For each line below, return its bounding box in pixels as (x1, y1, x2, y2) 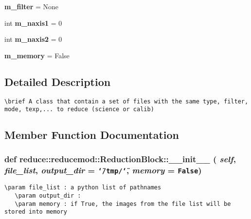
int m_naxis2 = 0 (4, 34, 62, 44)
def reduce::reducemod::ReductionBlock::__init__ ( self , (4, 152, 236, 165)
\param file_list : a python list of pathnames (4, 184, 161, 191)
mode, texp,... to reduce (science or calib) (4, 106, 154, 113)
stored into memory (4, 208, 67, 216)
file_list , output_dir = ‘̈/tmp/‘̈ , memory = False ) (4, 164, 202, 176)
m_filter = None (4, 1, 58, 11)
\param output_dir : (15, 192, 81, 200)
